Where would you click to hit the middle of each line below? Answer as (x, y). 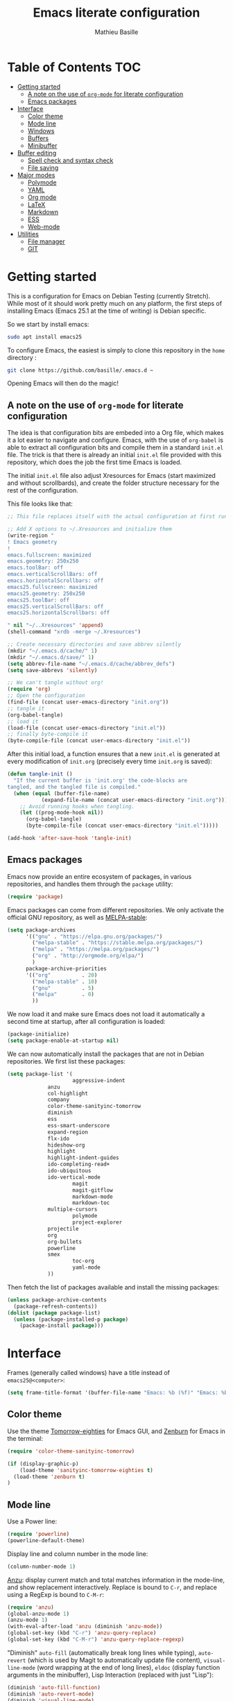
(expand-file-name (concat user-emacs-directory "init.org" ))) (135, 800)
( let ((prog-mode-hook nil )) (62, 813)
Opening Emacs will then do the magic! (63, 384)
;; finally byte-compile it (48, 734)
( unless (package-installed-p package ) (71, 1319)
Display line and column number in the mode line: (78, 1554)
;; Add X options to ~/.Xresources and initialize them (89, 529)
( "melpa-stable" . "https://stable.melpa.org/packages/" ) (118, 943)
